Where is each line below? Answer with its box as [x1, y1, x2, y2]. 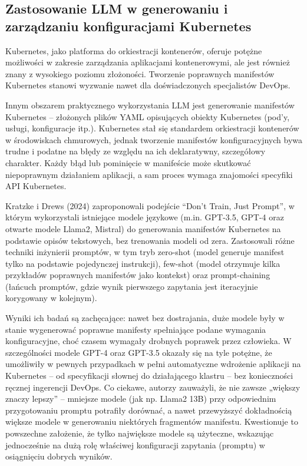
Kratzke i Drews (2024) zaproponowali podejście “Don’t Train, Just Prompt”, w [5, 199, 295, 211]
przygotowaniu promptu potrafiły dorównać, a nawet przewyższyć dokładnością [5, 404, 292, 416]
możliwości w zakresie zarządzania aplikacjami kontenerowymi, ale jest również [5, 56, 290, 68]
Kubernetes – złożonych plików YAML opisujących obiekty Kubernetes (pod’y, [5, 110, 290, 123]
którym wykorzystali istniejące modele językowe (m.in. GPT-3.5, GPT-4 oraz [5, 211, 284, 223]
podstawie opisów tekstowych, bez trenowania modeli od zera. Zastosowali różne [5, 234, 295, 246]
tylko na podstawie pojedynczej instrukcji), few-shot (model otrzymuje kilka [5, 257, 280, 269]
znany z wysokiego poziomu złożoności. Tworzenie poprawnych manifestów [5, 67, 275, 80]
